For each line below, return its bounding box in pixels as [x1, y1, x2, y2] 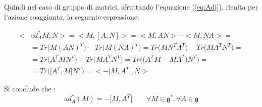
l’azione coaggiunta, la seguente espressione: [4, 11, 139, 22]
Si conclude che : [4, 83, 56, 94]
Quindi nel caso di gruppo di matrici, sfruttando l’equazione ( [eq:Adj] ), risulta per [4, 2, 258, 12]
